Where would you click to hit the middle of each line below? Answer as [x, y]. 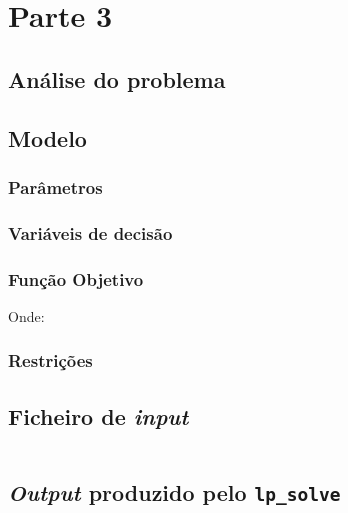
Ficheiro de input [98, 415]
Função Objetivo [76, 278]
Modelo [47, 137]
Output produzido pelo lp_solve [174, 491]
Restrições [50, 360]
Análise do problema [117, 78]
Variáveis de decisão [90, 232]
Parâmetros [55, 186]
